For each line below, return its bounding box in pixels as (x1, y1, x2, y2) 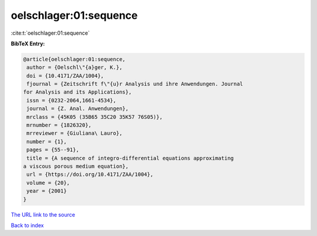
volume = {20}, (26, 180, 70, 186)
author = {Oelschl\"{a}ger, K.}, (26, 64, 123, 71)
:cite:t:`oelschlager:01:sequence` (11, 29, 90, 36)
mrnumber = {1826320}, (26, 122, 92, 129)
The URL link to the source (11, 211, 76, 218)
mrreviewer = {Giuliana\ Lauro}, (26, 130, 123, 137)
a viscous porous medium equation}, (23, 163, 129, 169)
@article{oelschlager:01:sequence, (23, 56, 126, 62)
